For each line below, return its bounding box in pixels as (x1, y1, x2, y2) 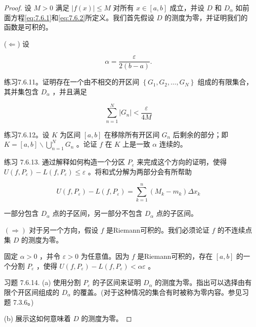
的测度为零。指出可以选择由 (155, 277, 245, 287)
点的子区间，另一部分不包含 (52, 208, 142, 218)
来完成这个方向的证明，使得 (136, 157, 227, 167)
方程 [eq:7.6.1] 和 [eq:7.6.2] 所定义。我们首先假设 (10, 12, 155, 22)
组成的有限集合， (197, 77, 253, 87)
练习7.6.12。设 (4, 129, 49, 139)
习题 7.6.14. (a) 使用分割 (4, 277, 81, 287)
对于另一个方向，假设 (29, 225, 98, 235)
